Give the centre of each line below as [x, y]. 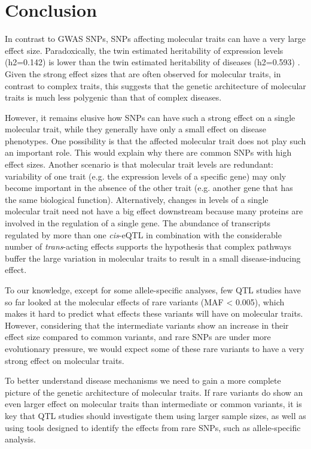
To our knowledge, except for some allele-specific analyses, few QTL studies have [153, 290]
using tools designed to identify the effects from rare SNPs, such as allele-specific [153, 427]
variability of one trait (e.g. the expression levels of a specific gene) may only [146, 176]
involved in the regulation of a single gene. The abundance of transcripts [138, 223]
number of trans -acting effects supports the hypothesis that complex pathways [148, 246]
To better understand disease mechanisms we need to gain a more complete [143, 380]
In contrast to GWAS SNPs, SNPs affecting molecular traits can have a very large [155, 39]
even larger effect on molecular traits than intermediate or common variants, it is [153, 404]
